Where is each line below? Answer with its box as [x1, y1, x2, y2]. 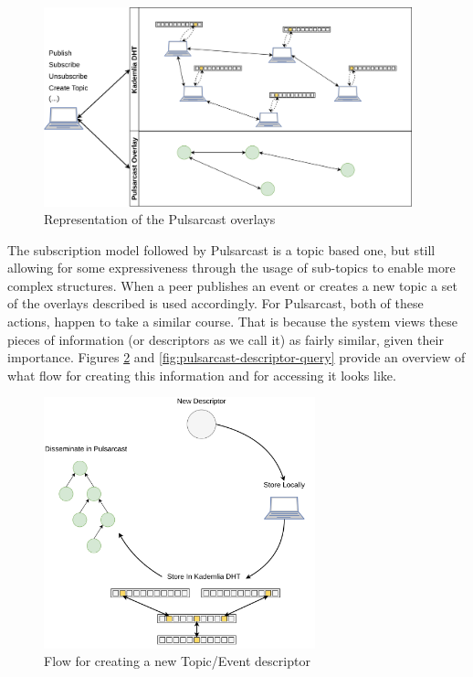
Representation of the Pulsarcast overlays [44, 210, 276, 229]
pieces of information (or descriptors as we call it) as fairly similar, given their [7, 329, 444, 349]
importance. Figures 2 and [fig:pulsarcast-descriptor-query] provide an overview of [7, 348, 466, 367]
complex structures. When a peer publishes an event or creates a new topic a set [7, 275, 457, 295]
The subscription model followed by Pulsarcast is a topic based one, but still [7, 240, 436, 259]
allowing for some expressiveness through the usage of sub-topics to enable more [7, 258, 456, 277]
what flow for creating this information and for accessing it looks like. [7, 365, 396, 384]
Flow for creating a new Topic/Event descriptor [44, 651, 310, 671]
